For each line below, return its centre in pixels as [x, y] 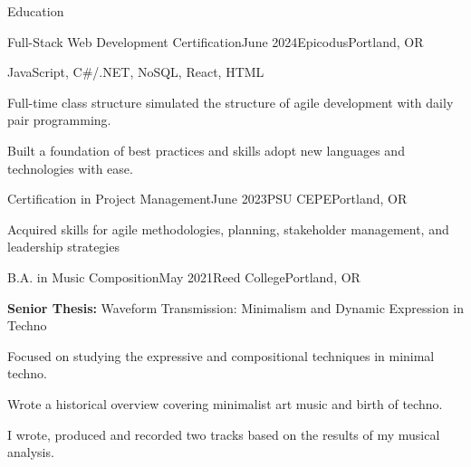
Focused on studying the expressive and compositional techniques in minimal [221, 355]
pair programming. [59, 120]
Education [36, 11]
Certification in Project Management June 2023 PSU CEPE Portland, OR [207, 199]
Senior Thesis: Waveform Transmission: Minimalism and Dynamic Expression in [235, 307]
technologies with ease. [70, 168]
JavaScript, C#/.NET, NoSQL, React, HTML [136, 72]
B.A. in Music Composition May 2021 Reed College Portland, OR [184, 276]
